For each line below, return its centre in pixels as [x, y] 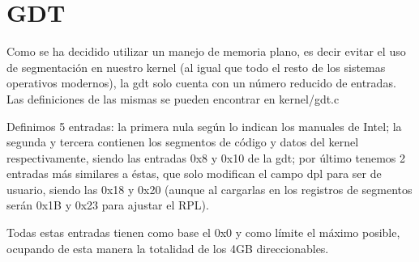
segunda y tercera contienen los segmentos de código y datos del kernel [183, 142]
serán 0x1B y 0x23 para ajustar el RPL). [108, 205]
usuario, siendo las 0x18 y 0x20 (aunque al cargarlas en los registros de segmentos [209, 189]
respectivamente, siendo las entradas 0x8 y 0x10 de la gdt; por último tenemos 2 [206, 157]
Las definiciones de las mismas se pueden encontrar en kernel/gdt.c [173, 98]
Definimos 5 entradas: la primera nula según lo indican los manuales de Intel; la [204, 126]
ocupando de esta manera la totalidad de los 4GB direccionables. [168, 248]
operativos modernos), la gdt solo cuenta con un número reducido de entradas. [201, 83]
